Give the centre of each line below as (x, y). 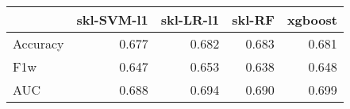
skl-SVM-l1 (112, 19)
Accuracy (38, 43)
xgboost (312, 19)
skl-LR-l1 (190, 19)
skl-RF (253, 19)
